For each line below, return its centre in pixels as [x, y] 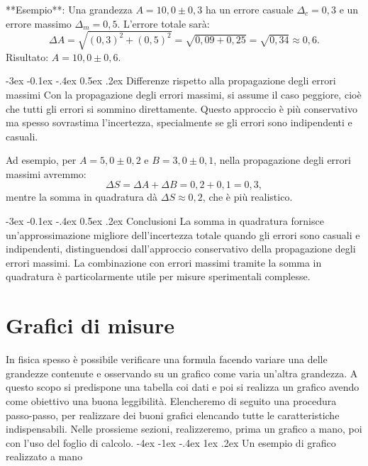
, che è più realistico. [247, 197]
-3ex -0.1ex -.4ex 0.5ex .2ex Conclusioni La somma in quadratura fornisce [165, 221]
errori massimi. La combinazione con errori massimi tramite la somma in [164, 262]
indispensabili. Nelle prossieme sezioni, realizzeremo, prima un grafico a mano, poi [184, 429]
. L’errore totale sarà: [163, 23]
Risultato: [27, 56]
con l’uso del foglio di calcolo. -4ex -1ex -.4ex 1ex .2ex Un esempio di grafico [171, 442]
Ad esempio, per [41, 160]
